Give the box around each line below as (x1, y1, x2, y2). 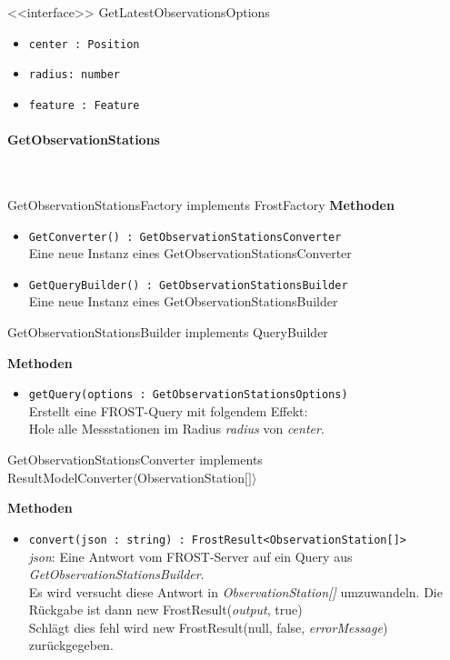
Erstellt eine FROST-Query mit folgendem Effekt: (28, 401, 308, 420)
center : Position (28, 37, 140, 51)
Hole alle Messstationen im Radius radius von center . (28, 419, 325, 438)
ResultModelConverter (7, 467, 133, 486)
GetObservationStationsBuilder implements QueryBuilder (7, 323, 328, 342)
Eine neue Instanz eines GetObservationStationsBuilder (28, 292, 338, 311)
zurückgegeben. (28, 635, 114, 655)
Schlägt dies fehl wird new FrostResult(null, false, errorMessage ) (28, 617, 388, 636)
